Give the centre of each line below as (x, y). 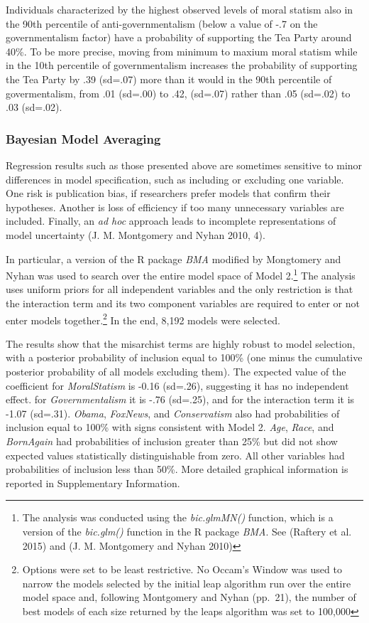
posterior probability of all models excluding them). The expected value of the (176, 371)
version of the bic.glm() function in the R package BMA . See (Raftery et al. (187, 531)
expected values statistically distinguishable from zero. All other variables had (175, 455)
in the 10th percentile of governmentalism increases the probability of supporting (182, 65)
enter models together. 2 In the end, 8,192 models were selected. (143, 319)
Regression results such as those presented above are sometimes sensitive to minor (184, 165)
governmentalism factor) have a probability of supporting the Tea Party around (179, 37)
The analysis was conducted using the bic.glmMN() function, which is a (178, 517)
